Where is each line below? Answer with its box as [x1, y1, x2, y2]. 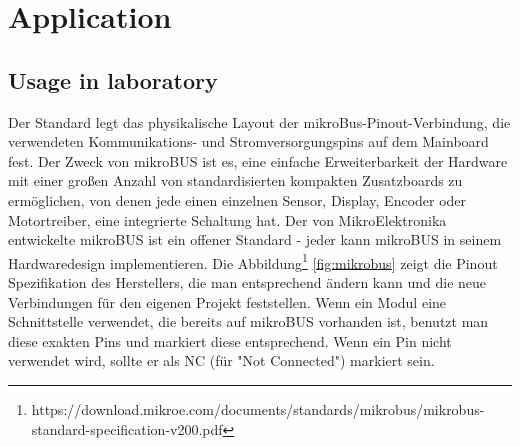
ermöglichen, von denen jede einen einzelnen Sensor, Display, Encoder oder [8, 189, 467, 210]
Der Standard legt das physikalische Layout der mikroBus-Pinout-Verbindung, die [8, 111, 511, 132]
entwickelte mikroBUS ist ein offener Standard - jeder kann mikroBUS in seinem [8, 229, 502, 250]
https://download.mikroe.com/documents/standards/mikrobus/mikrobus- [31, 398, 485, 419]
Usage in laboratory [8, 64, 218, 95]
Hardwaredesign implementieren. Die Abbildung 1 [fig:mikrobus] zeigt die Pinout [8, 249, 498, 273]
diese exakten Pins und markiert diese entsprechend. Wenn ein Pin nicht [8, 330, 452, 351]
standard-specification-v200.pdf [31, 418, 223, 439]
